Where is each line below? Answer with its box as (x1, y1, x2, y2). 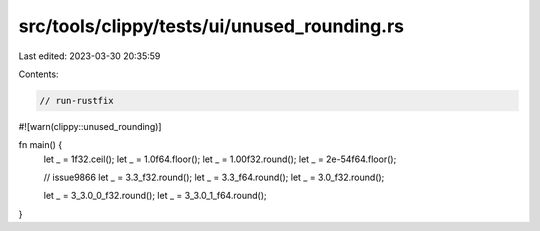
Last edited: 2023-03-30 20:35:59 (18, 50, 161, 62)
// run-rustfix (39, 95, 114, 106)
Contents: (18, 68, 59, 80)
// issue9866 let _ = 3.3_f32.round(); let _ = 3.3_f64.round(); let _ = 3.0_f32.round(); (43, 171, 385, 184)
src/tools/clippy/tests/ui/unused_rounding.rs (18, 15, 405, 37)
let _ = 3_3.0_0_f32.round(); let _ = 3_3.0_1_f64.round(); (43, 190, 267, 202)
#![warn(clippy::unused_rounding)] (18, 120, 162, 132)
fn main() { (18, 139, 63, 151)
